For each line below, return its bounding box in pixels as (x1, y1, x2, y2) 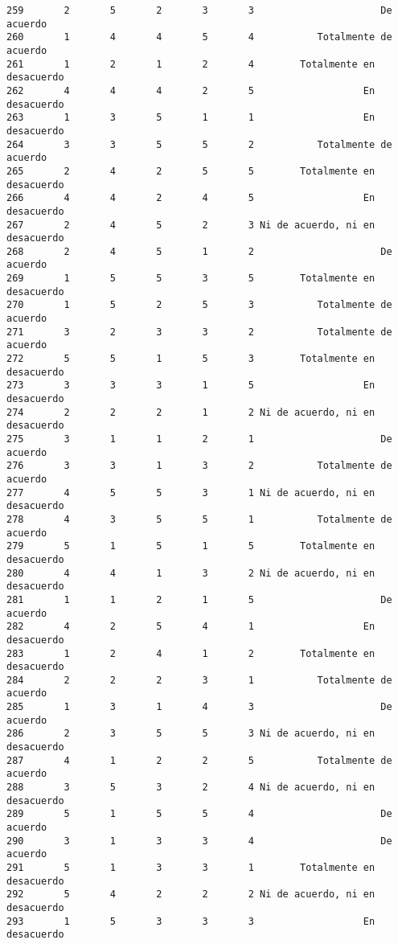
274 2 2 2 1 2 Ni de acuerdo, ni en (6, 406, 375, 418)
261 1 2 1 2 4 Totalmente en (6, 58, 375, 70)
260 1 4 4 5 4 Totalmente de (6, 31, 392, 43)
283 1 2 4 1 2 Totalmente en (6, 647, 375, 659)
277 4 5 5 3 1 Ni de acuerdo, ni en (6, 486, 375, 499)
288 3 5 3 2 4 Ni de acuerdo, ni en (6, 782, 375, 794)
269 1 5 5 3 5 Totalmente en (6, 273, 375, 285)
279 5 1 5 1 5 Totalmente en (6, 540, 375, 552)
